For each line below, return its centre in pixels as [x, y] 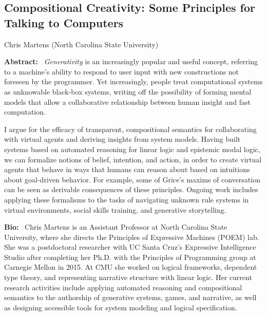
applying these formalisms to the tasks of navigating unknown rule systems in [127, 199]
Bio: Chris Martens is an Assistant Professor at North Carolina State [116, 227]
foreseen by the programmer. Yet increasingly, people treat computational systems [133, 81]
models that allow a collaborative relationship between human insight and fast [127, 101]
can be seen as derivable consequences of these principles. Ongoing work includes [131, 189]
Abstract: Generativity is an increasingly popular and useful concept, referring [131, 61]
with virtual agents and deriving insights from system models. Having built [122, 139]
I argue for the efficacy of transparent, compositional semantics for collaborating [130, 129]
